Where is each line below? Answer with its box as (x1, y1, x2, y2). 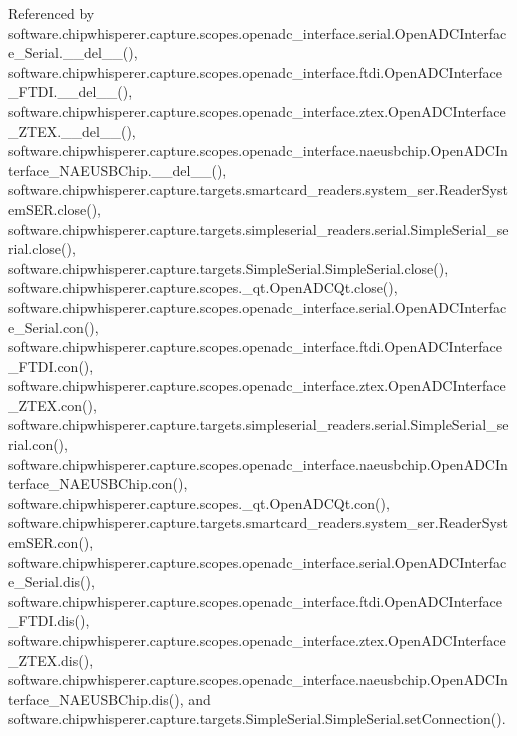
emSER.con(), (8, 532, 94, 553)
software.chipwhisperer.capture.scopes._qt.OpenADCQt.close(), (8, 277, 398, 298)
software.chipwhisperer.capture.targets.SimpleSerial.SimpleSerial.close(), (8, 257, 449, 278)
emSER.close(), (8, 198, 102, 219)
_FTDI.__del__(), (8, 81, 133, 102)
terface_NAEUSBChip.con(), (8, 473, 188, 494)
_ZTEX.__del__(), (8, 120, 136, 141)
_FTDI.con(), (8, 355, 94, 376)
